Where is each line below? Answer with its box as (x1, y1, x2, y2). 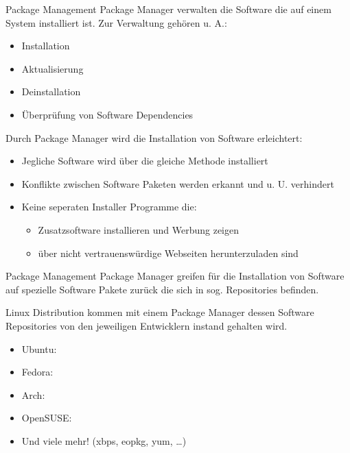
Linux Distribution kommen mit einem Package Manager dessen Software (5, 305, 314, 319)
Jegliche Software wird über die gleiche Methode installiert (21, 154, 268, 168)
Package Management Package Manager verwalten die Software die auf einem (5, 2, 331, 16)
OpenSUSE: (21, 411, 72, 425)
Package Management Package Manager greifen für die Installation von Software (5, 269, 345, 283)
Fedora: (21, 365, 54, 379)
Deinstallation (21, 84, 81, 99)
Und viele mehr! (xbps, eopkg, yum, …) (21, 433, 187, 448)
